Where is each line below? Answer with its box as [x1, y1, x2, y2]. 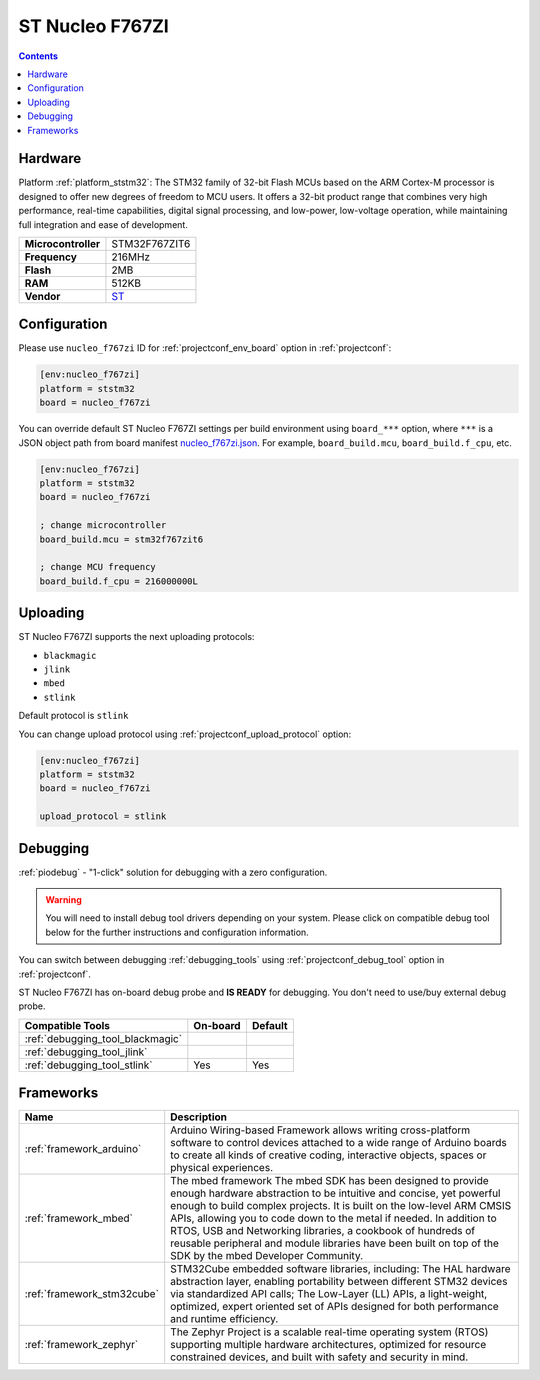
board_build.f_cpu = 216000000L [39, 575, 199, 587]
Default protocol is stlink [18, 710, 129, 722]
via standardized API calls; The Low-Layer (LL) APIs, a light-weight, [170, 1287, 488, 1301]
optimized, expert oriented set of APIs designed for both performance [170, 1300, 499, 1314]
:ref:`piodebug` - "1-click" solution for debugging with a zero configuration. [18, 866, 328, 878]
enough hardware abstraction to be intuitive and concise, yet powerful [170, 1186, 501, 1200]
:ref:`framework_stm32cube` [24, 1287, 160, 1301]
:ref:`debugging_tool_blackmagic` [24, 1031, 183, 1045]
